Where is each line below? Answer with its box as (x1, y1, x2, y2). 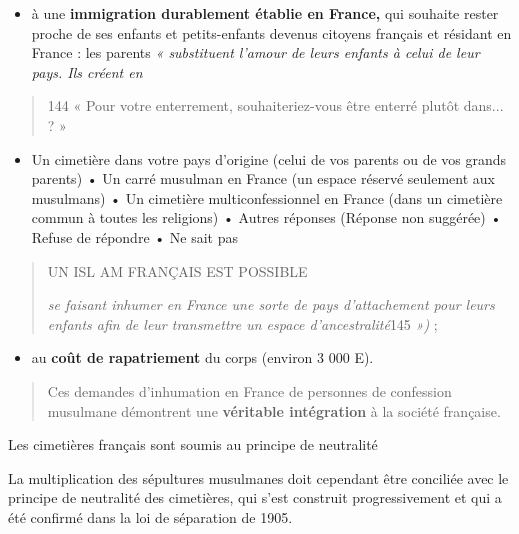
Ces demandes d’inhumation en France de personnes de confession (47, 380, 452, 401)
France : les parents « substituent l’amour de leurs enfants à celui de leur (31, 42, 480, 63)
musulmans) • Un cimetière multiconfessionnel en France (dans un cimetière (31, 187, 503, 208)
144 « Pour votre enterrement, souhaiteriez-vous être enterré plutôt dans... (47, 95, 504, 116)
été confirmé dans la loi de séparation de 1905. (8, 506, 293, 527)
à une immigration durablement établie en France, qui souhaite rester (31, 3, 499, 23)
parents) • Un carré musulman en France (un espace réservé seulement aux (31, 168, 495, 189)
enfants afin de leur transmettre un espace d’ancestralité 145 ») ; (47, 313, 438, 334)
